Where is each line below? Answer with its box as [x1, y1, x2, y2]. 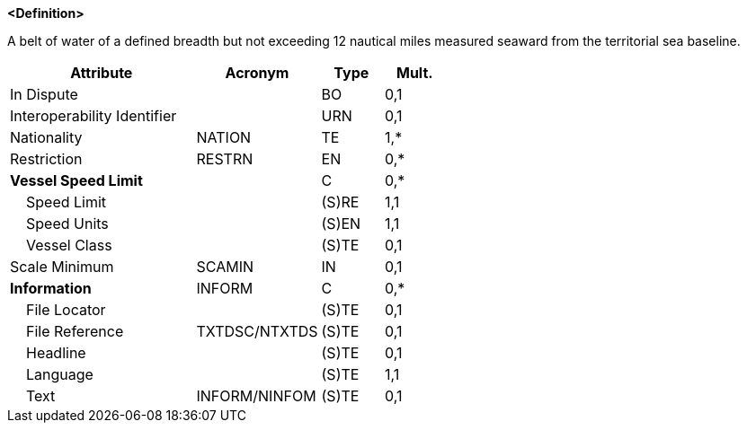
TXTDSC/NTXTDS [196, 322, 318, 340]
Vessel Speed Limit [10, 171, 143, 189]
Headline [26, 344, 86, 362]
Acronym [225, 64, 289, 82]
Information [10, 279, 92, 297]
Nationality [10, 128, 83, 146]
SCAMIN [196, 258, 253, 276]
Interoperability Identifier [10, 107, 177, 125]
